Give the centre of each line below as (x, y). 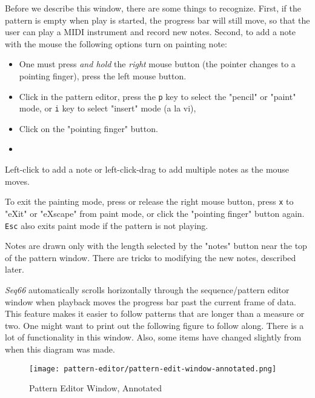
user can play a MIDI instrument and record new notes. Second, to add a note (151, 32)
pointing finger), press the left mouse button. (103, 75)
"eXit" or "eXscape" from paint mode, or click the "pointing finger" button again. (155, 213)
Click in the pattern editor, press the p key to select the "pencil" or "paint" (157, 96)
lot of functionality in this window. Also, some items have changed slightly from (153, 337)
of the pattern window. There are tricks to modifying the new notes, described (151, 257)
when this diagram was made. (60, 349)
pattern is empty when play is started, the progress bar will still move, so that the (157, 20)
